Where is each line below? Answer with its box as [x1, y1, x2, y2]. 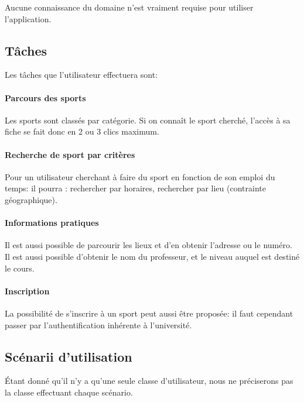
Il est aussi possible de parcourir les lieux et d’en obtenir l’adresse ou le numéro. [5, 239, 292, 251]
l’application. [5, 12, 52, 25]
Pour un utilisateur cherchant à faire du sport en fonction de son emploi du [5, 170, 275, 183]
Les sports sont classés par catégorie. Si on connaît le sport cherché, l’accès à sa [5, 114, 291, 126]
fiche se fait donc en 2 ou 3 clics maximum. [5, 125, 159, 138]
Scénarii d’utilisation [5, 347, 132, 365]
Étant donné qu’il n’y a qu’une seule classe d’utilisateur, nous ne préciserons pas [5, 374, 293, 387]
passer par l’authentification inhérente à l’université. [5, 318, 192, 331]
